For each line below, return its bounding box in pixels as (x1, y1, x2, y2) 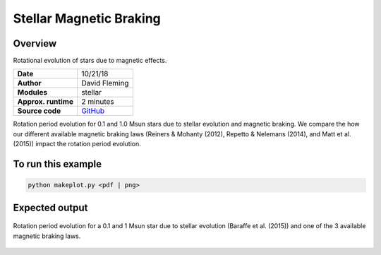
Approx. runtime (17, 97, 74, 107)
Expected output (13, 201, 88, 213)
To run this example (13, 158, 102, 170)
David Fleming (81, 78, 129, 88)
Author (17, 78, 42, 88)
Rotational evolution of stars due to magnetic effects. (13, 57, 167, 65)
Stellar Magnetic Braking (13, 11, 162, 26)
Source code (17, 106, 61, 116)
